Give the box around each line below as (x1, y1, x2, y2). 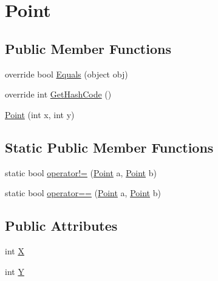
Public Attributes (5, 216, 118, 235)
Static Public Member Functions (5, 137, 214, 156)
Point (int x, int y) (5, 108, 75, 121)
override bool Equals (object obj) (5, 67, 128, 80)
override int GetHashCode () (5, 88, 112, 101)
